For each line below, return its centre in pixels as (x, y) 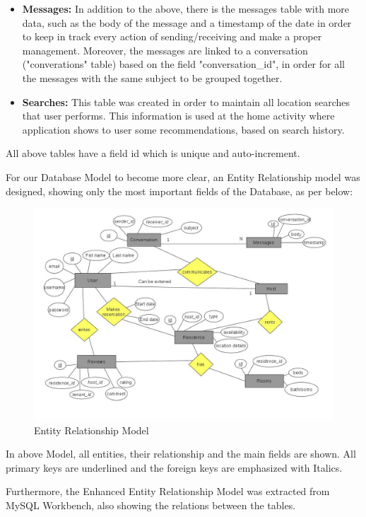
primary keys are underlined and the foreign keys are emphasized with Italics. (174, 467)
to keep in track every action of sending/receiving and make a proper (172, 36)
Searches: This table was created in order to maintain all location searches (186, 101)
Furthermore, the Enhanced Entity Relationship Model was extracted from (168, 491)
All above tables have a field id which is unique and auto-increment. (153, 153)
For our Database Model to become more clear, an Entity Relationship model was (183, 176)
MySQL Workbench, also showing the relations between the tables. (151, 505)
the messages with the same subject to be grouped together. (152, 77)
